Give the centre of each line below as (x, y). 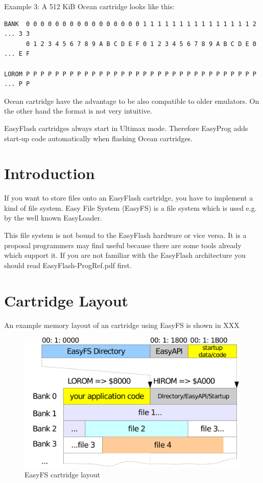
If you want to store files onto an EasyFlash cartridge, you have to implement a (129, 198)
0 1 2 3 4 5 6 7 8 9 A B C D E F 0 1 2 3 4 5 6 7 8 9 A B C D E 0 (141, 44)
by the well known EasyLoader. (53, 218)
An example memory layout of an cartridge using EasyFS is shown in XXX (122, 325)
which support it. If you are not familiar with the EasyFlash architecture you (125, 255)
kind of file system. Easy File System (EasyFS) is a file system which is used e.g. (130, 207)
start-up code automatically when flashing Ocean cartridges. (99, 138)
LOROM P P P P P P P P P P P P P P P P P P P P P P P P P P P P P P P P (130, 74)
